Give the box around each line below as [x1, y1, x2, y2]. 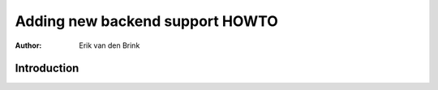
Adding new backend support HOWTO [15, 12, 279, 30]
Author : [15, 41, 42, 50]
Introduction [15, 62, 79, 75]
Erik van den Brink [79, 41, 140, 50]
